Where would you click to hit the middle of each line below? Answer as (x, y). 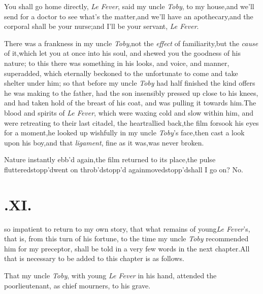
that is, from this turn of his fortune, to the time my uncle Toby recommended (126, 238)
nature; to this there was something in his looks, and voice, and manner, (117, 63)
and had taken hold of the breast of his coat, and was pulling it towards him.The (130, 103)
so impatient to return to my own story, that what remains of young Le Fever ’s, (127, 228)
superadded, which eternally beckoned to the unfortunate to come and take (121, 73)
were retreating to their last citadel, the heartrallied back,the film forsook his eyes (131, 122)
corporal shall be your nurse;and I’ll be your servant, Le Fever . (102, 26)
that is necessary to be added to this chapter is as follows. (94, 258)
